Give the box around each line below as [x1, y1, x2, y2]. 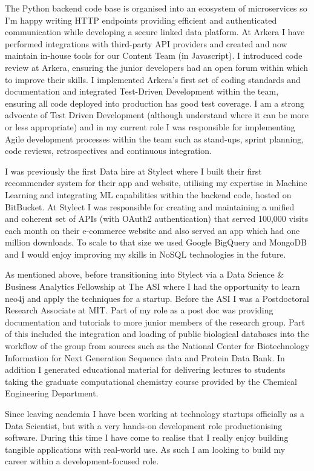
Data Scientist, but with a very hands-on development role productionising [5, 419, 283, 432]
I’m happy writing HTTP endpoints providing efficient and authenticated [5, 13, 277, 26]
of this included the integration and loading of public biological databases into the [5, 327, 309, 340]
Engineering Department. [5, 387, 99, 399]
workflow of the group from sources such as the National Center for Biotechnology [5, 339, 310, 352]
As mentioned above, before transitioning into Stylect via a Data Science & [5, 268, 284, 281]
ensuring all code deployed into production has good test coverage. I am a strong [5, 96, 305, 109]
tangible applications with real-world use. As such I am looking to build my [5, 443, 286, 455]
